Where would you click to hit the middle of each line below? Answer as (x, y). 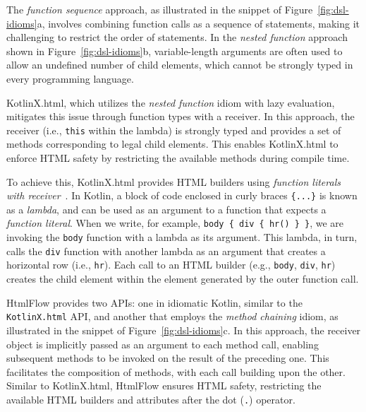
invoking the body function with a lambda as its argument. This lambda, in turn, (182, 237)
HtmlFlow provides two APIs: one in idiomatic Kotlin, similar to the (154, 302)
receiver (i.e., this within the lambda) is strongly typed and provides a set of (174, 130)
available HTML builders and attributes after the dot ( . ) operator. (151, 399)
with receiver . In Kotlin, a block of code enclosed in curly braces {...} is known (182, 195)
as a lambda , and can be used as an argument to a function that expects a (166, 209)
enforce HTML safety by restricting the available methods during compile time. (178, 158)
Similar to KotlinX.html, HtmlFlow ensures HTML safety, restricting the (164, 385)
